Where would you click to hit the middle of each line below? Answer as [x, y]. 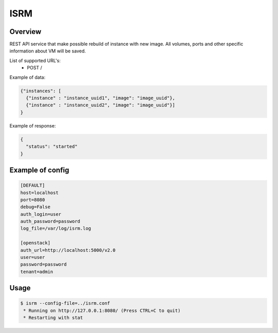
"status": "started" [52, 147]
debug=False [36, 207]
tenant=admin [37, 272]
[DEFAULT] [33, 186]
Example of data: [28, 77]
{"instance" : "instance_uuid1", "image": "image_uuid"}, [101, 98]
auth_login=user [41, 214]
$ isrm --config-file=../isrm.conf [65, 303]
